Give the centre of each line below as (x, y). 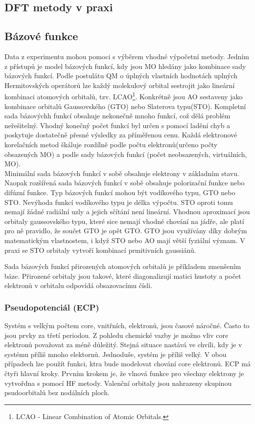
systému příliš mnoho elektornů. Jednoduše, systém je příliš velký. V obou (116, 354)
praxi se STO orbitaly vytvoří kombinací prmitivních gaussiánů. (100, 250)
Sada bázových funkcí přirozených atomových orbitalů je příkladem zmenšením (123, 266)
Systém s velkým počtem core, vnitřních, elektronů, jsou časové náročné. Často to (127, 325)
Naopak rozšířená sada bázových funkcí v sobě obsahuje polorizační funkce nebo (125, 183)
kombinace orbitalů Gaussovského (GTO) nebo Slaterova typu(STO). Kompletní (125, 106)
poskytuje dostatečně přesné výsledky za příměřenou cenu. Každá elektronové (121, 135)
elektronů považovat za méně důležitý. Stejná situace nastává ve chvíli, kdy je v (123, 345)
